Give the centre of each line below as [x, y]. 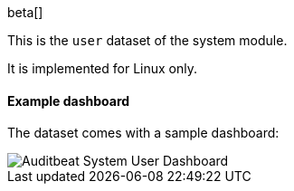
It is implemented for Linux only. [103, 68]
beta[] [25, 12]
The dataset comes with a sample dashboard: [143, 133]
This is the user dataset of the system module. [147, 40]
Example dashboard [69, 100]
